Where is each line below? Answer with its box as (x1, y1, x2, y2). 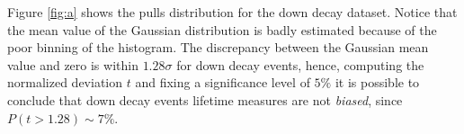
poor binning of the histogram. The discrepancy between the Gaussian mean (7, 38, 429, 57)
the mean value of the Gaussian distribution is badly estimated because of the (7, 20, 437, 39)
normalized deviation (7, 73, 123, 92)
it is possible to (335, 73, 420, 92)
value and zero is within (7, 55, 138, 74)
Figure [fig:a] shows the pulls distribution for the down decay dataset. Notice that (7, 3, 458, 21)
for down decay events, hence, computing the (176, 55, 424, 74)
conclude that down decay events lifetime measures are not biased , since (7, 90, 403, 109)
